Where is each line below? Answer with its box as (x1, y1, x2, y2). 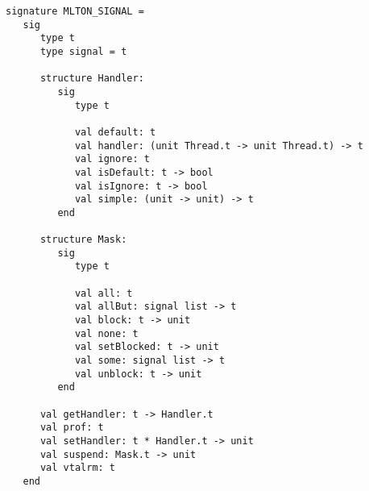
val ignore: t (74, 153, 150, 165)
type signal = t (39, 45, 127, 57)
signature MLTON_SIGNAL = (6, 6, 144, 17)
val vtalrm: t (39, 462, 116, 474)
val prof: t (39, 422, 104, 434)
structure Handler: (39, 73, 144, 85)
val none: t (74, 327, 139, 339)
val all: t (74, 287, 133, 299)
